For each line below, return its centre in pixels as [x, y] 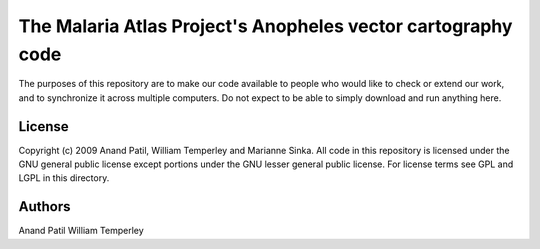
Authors [44, 206]
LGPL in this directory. [64, 178]
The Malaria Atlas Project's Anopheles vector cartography [265, 26]
